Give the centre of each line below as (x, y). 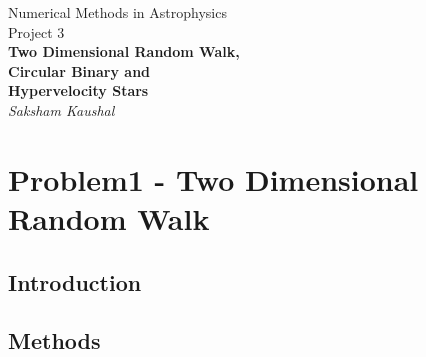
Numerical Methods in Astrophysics (117, 12)
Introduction (75, 281)
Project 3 (36, 31)
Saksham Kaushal (61, 109)
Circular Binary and (79, 70)
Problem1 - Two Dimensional (213, 178)
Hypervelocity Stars (78, 90)
